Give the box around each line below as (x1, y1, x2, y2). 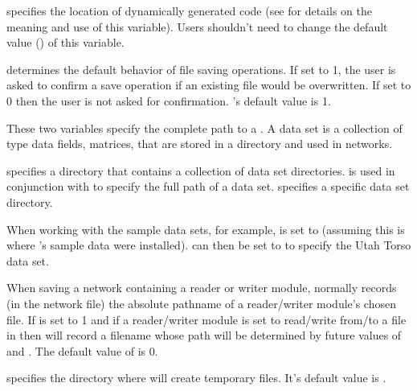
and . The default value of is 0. (6, 342, 158, 359)
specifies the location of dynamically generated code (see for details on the (6, 2, 372, 19)
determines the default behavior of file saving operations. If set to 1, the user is (6, 60, 396, 77)
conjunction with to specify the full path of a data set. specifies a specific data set (6, 178, 410, 195)
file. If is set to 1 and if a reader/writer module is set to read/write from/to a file (6, 311, 407, 327)
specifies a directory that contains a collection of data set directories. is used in (6, 162, 395, 179)
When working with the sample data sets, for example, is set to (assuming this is (6, 220, 405, 237)
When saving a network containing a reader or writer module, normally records (6, 279, 397, 296)
